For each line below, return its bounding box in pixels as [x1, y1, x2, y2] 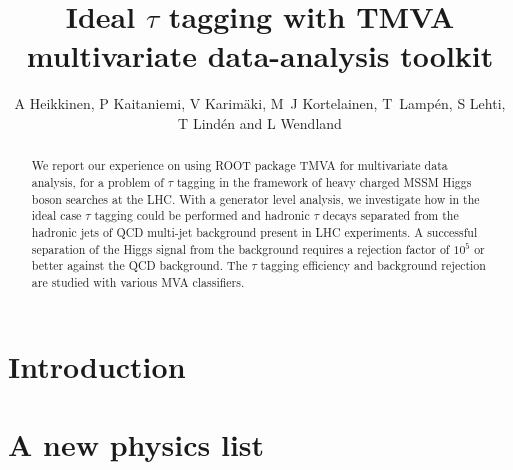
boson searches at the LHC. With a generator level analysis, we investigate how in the [31, 190, 480, 207]
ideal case [31, 207, 82, 224]
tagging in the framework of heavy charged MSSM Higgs [176, 173, 472, 190]
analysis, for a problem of [31, 173, 164, 190]
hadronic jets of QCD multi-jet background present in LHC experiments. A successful [31, 223, 478, 240]
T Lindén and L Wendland [178, 112, 342, 133]
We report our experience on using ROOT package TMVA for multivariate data [31, 157, 448, 174]
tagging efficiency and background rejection [260, 257, 486, 274]
